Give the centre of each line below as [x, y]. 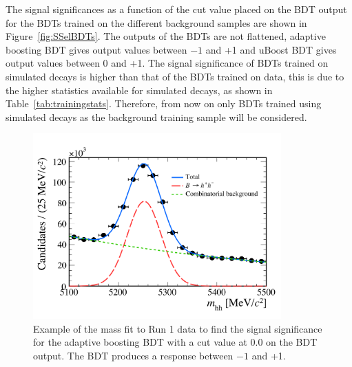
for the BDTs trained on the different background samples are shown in [156, 22]
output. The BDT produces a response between [133, 356]
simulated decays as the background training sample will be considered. [156, 116]
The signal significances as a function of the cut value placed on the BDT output [176, 9]
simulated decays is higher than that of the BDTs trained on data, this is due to [175, 76]
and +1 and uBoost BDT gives [271, 49]
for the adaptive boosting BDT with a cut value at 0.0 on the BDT [175, 342]
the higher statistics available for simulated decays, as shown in [139, 90]
